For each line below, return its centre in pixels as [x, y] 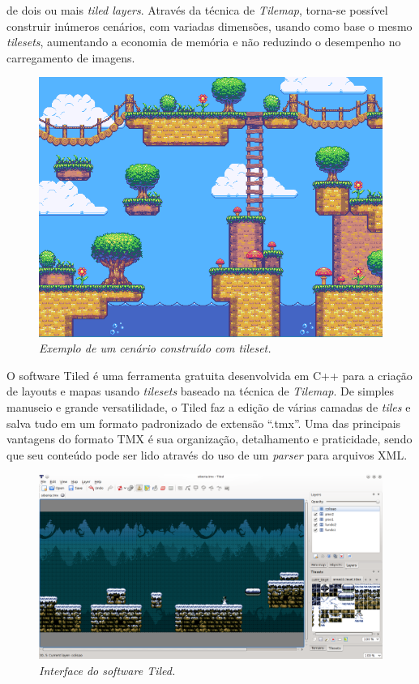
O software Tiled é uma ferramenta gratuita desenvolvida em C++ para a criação [209, 375]
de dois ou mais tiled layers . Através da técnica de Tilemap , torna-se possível [197, 10]
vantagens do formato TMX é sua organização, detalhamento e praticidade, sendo [209, 439]
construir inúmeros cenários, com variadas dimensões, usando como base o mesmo [209, 26]
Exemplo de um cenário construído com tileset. [155, 348]
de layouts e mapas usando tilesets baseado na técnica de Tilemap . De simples [201, 391]
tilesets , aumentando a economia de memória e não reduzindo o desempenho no [204, 42]
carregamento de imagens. [71, 57]
